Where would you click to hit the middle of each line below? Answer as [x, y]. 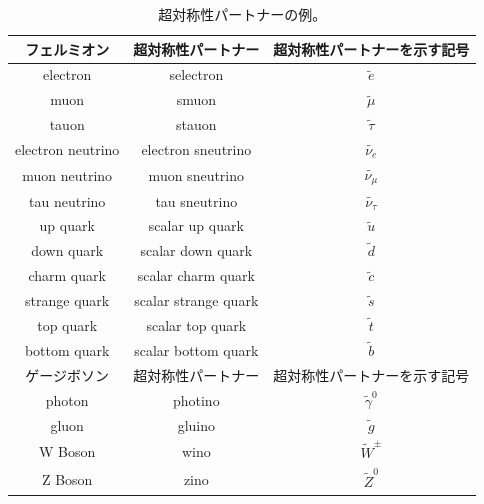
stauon [196, 124]
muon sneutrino [196, 174]
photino [196, 399]
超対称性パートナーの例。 [242, 14]
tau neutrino [67, 200]
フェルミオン [67, 48]
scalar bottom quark [196, 349]
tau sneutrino [196, 200]
